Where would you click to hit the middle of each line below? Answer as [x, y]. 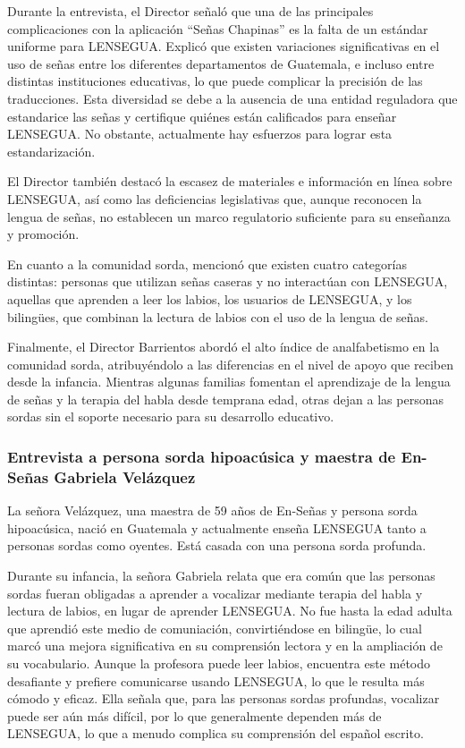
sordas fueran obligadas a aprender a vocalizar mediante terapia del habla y [215, 593]
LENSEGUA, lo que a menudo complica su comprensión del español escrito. [216, 733]
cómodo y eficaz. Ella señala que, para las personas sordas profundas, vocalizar [224, 698]
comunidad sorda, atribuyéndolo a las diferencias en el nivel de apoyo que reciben [230, 364]
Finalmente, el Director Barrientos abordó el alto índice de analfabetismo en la [224, 347]
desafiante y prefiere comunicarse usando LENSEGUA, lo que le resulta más [216, 680]
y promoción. [43, 234]
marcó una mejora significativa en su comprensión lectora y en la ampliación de [225, 646]
